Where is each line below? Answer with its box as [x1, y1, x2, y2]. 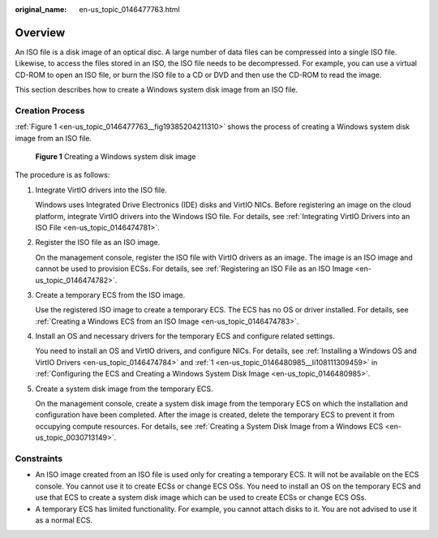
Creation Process [15, 105, 85, 116]
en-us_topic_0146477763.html [79, 5, 180, 14]
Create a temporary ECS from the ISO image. [35, 290, 186, 299]
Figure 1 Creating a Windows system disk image [35, 152, 196, 161]
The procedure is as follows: [15, 170, 110, 180]
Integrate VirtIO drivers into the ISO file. [35, 185, 168, 195]
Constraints [15, 453, 63, 464]
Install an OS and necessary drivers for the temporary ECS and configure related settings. [35, 331, 336, 341]
